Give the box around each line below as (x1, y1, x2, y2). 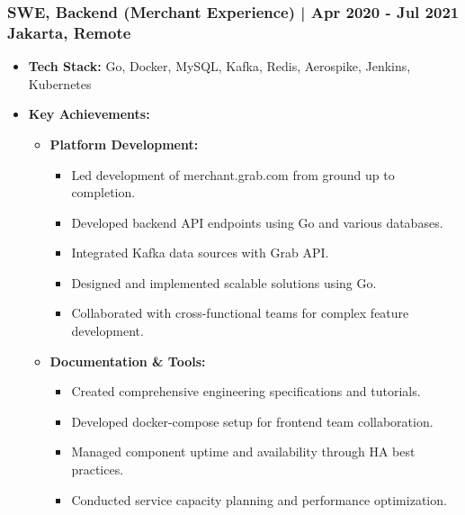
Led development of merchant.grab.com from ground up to (71, 165, 395, 184)
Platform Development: (49, 134, 199, 153)
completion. (71, 183, 136, 202)
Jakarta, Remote (7, 21, 131, 43)
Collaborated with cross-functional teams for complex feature (71, 303, 409, 322)
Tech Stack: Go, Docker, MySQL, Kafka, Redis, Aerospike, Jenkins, (28, 57, 411, 76)
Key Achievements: (28, 104, 150, 123)
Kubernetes (28, 74, 92, 93)
